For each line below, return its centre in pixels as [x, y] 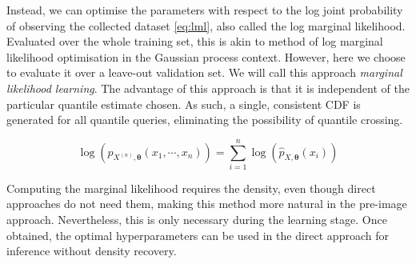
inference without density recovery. [92, 251]
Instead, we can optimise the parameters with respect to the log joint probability [205, 10]
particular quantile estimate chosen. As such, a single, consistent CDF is [184, 104]
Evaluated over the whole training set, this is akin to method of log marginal [195, 41]
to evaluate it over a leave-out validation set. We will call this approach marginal [204, 72]
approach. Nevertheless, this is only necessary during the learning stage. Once [197, 220]
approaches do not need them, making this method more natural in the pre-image [207, 204]
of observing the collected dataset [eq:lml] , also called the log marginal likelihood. [206, 25]
